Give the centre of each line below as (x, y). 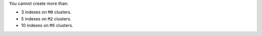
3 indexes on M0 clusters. (46, 12)
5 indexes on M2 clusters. (46, 18)
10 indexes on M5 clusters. (47, 26)
